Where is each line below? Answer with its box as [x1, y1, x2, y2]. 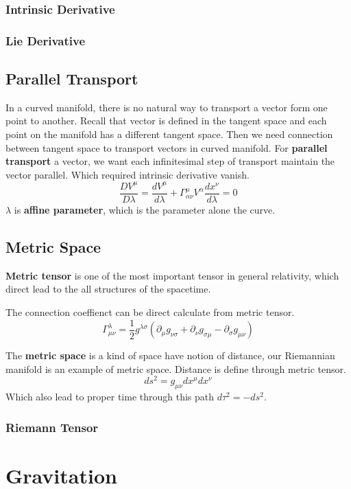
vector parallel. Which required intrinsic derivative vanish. [5, 167, 250, 181]
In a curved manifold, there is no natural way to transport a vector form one [5, 100, 328, 114]
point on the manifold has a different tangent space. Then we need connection [5, 127, 333, 141]
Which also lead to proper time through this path [5, 389, 215, 404]
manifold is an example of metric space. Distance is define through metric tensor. [5, 361, 346, 376]
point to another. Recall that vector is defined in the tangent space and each [5, 113, 327, 128]
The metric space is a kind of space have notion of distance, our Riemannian [5, 348, 335, 363]
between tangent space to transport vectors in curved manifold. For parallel [5, 140, 328, 155]
